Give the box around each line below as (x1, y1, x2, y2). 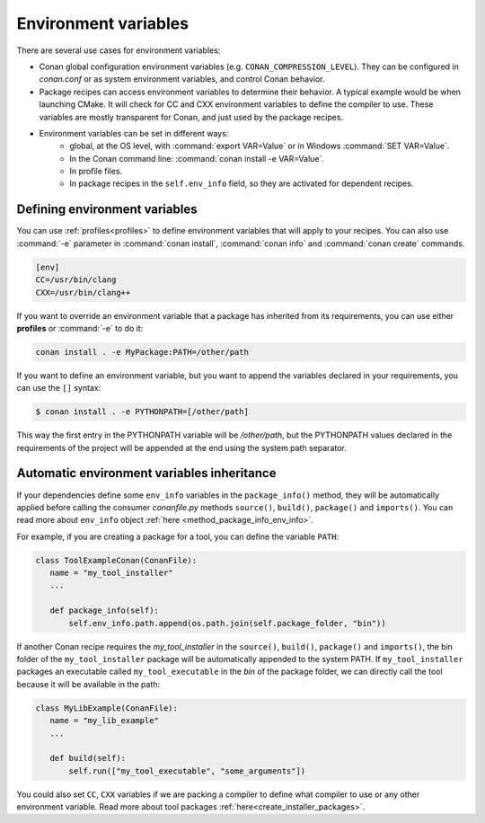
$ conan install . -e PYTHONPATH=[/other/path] (35, 407, 249, 417)
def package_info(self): (49, 606, 159, 615)
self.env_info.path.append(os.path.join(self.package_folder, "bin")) (68, 618, 386, 628)
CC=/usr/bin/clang (35, 275, 117, 285)
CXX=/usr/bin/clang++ (35, 288, 131, 297)
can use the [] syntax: (16, 383, 101, 394)
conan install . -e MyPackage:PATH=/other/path (35, 347, 249, 357)
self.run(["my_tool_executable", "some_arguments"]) (68, 765, 306, 776)
